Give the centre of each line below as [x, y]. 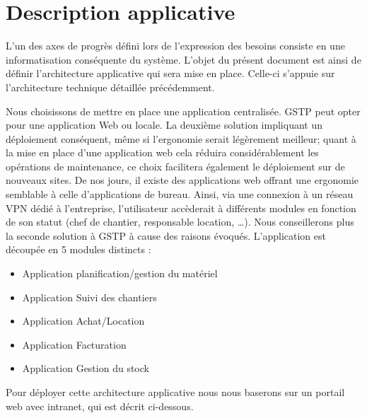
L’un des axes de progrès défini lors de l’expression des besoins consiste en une [175, 46]
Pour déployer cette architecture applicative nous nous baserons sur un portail [175, 392]
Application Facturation [74, 344]
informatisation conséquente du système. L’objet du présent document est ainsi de [183, 59]
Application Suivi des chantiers [89, 297]
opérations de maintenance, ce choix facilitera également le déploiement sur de [175, 166]
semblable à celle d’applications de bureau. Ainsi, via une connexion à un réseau [180, 194]
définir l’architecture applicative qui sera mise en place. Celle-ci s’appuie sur [170, 73]
